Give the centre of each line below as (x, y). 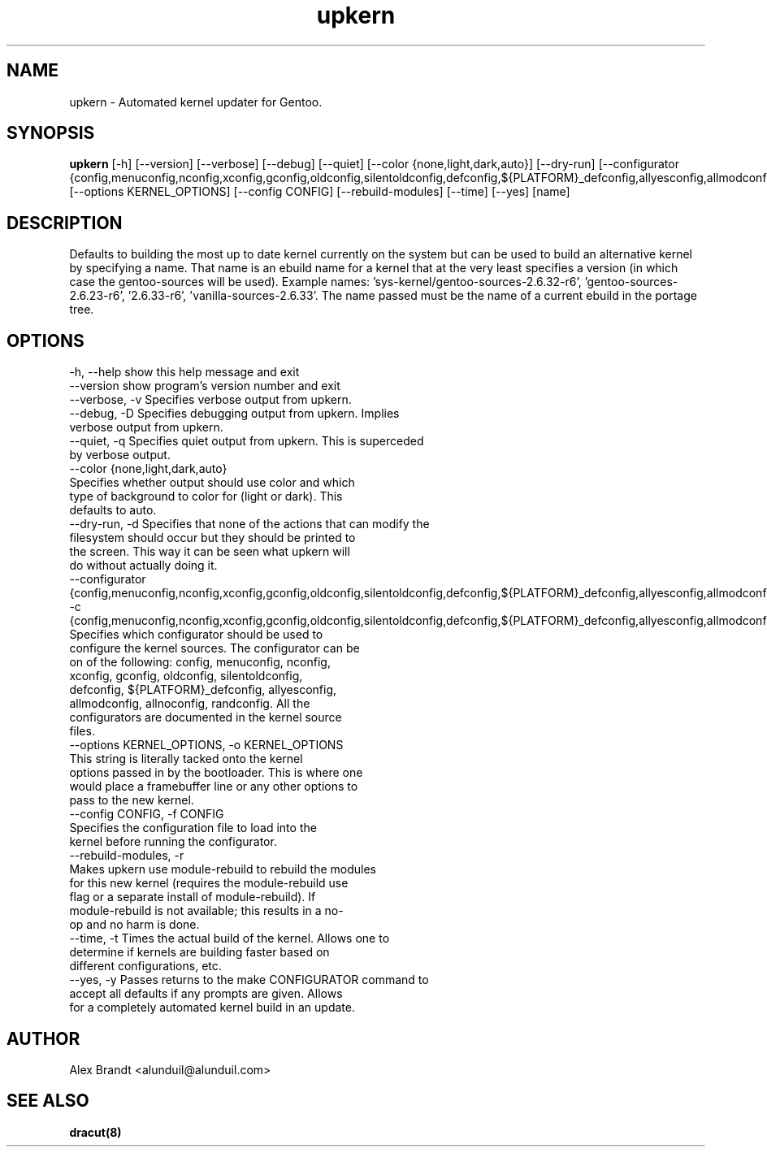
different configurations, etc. (145, 966)
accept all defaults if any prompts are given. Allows (206, 994)
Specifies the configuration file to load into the (193, 828)
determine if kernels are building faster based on (199, 952)
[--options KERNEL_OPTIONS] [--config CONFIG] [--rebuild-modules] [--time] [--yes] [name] (320, 192)
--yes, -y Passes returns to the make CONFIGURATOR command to (249, 980)
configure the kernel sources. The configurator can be (214, 648)
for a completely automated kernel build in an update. (212, 1008)
